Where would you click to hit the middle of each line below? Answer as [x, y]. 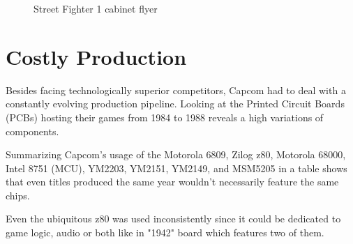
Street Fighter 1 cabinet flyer [96, 8]
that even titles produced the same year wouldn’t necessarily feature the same [172, 182]
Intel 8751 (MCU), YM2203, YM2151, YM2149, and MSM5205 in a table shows [176, 168]
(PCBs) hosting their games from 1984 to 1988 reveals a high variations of [165, 117]
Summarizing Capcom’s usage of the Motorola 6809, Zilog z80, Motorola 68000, [176, 154]
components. [32, 131]
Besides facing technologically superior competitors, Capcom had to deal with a [176, 90]
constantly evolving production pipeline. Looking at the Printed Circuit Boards [175, 104]
